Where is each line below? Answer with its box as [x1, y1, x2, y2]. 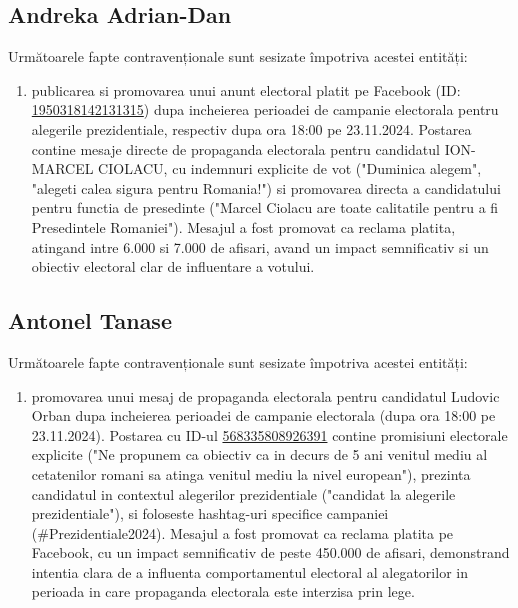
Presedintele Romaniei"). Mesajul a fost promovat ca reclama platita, [31, 216, 456, 237]
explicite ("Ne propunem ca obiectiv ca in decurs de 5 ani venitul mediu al [31, 444, 488, 465]
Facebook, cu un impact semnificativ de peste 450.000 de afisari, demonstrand [31, 542, 510, 563]
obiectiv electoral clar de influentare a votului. [31, 256, 315, 277]
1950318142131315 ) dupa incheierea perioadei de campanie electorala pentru [31, 99, 499, 120]
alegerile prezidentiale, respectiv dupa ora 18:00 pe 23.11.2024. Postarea [31, 118, 472, 139]
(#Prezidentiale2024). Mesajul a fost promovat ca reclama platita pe [31, 522, 454, 543]
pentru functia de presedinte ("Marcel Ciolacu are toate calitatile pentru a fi [31, 197, 499, 218]
